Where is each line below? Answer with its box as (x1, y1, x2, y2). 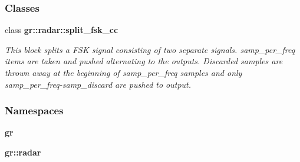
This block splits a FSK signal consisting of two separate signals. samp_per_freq (5, 43, 295, 55)
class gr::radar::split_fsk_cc (5, 24, 118, 36)
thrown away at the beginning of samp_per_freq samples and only (5, 67, 242, 78)
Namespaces (5, 103, 64, 118)
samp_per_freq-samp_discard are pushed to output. (5, 78, 192, 90)
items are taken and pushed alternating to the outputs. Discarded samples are (5, 55, 283, 67)
